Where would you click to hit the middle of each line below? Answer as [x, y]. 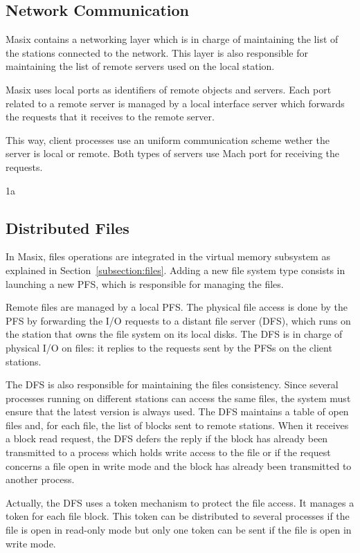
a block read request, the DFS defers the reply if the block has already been [167, 438]
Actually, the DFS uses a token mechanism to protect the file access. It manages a [180, 502]
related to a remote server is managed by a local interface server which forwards [175, 103]
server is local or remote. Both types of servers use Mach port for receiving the [173, 153]
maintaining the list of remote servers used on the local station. [140, 66]
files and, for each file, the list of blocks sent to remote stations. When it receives [177, 425]
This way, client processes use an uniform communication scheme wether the [168, 139]
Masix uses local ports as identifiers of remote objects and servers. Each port [169, 89]
